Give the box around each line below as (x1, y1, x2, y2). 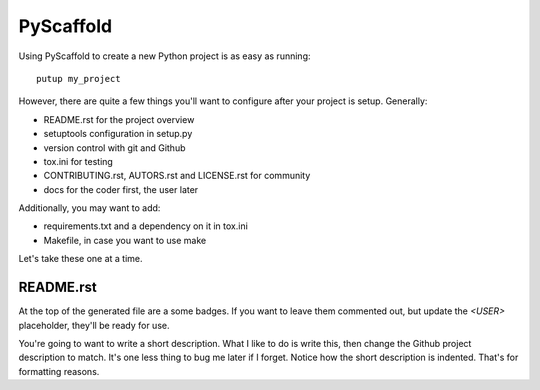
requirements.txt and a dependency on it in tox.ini (43, 220, 249, 232)
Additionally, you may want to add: (18, 202, 161, 214)
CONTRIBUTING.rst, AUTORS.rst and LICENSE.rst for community (43, 170, 311, 182)
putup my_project (36, 73, 121, 84)
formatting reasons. (18, 365, 100, 377)
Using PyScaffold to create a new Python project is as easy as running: (18, 50, 311, 62)
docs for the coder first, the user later (43, 183, 199, 195)
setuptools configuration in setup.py (43, 128, 193, 140)
